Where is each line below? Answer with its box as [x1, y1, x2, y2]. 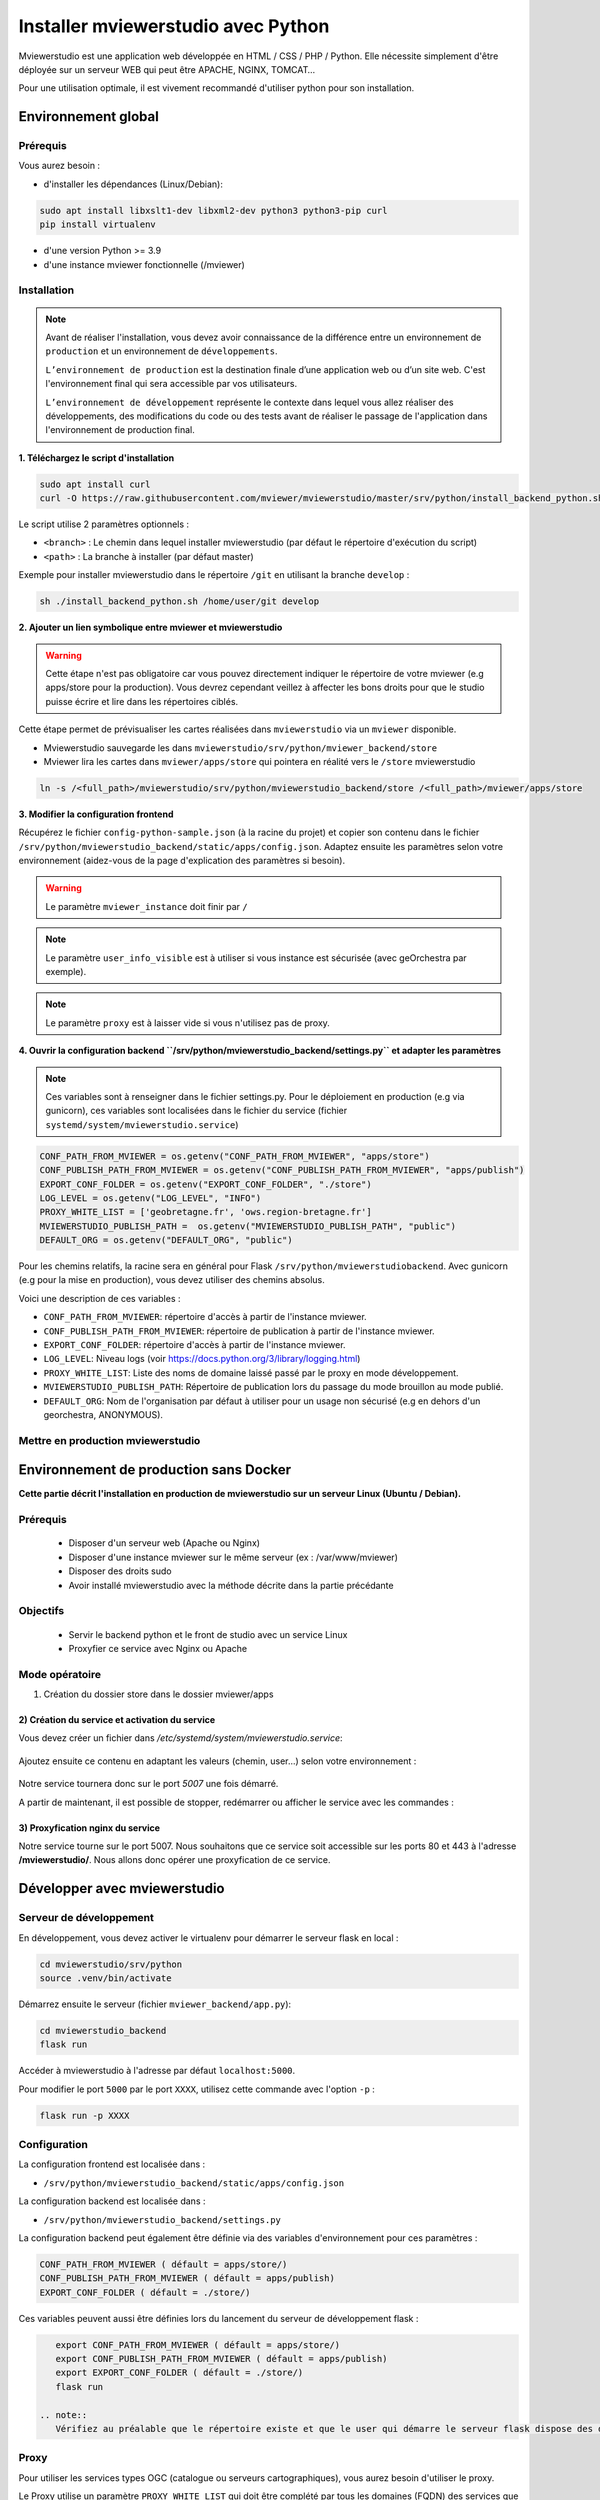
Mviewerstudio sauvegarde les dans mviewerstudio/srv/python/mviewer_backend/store [43, 741, 438, 754]
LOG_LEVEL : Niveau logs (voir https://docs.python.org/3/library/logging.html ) [43, 1353, 361, 1365]
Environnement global [18, 108, 159, 125]
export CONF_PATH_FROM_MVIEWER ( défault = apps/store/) [55, 2339, 341, 2350]
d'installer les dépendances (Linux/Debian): [43, 178, 224, 190]
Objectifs [18, 1604, 65, 1618]
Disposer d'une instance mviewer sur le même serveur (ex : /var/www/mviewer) [68, 1551, 399, 1563]
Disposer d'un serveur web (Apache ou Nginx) [68, 1537, 260, 1549]
